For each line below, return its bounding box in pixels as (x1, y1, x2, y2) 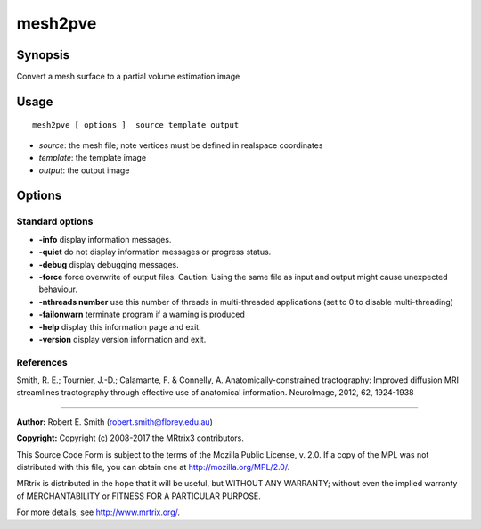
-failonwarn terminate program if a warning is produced (38, 309, 245, 320)
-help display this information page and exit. (38, 321, 201, 332)
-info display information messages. (38, 234, 172, 244)
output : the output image (38, 165, 130, 176)
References (16, 356, 68, 368)
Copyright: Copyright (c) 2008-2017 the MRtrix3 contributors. (16, 433, 245, 443)
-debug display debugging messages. (38, 259, 180, 269)
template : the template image (38, 153, 147, 163)
